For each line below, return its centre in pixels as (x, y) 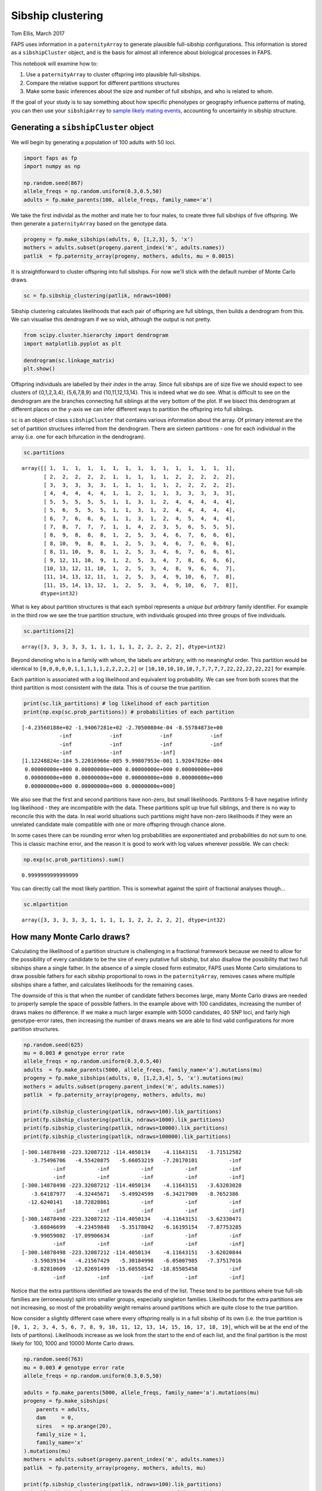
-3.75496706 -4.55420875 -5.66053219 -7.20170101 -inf (136, 1161)
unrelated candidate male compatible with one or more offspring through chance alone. (118, 825)
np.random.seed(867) (53, 183)
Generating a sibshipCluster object (83, 127)
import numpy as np (52, 166)
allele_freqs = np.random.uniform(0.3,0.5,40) (93, 1061)
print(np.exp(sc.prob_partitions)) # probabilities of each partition (129, 712)
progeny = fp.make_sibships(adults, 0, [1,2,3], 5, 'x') (109, 239)
